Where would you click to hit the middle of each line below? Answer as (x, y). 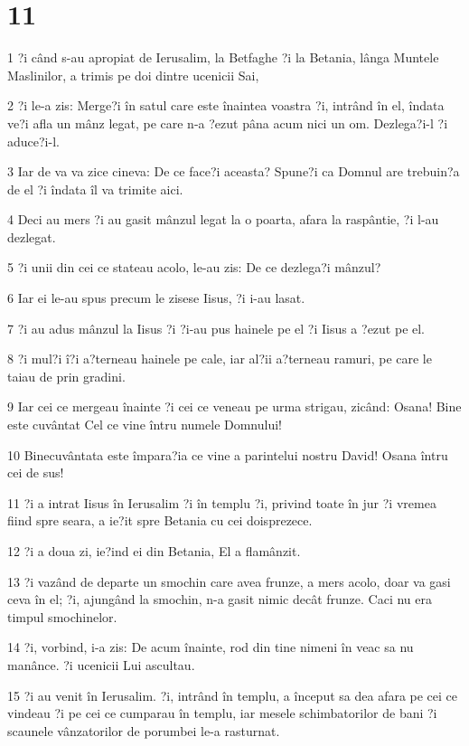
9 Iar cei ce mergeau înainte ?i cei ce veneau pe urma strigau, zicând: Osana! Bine (234, 406)
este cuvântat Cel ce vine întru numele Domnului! (145, 425)
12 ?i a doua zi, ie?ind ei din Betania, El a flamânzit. (154, 551)
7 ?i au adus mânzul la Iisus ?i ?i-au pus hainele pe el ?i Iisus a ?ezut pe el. (216, 328)
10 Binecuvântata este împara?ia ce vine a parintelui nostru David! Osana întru (228, 454)
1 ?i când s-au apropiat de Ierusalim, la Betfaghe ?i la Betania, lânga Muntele (223, 57)
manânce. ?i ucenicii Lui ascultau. (101, 664)
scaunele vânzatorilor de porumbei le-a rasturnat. (144, 730)
